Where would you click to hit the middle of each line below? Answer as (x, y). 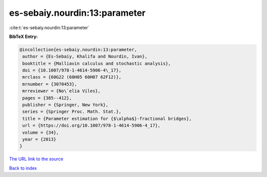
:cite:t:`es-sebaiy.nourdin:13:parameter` (49, 28)
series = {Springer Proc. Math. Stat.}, (72, 112)
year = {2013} (39, 139)
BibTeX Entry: (23, 36)
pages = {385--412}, (47, 98)
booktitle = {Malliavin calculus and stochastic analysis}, (97, 63)
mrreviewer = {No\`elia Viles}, (62, 91)
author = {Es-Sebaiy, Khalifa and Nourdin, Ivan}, (85, 56)
